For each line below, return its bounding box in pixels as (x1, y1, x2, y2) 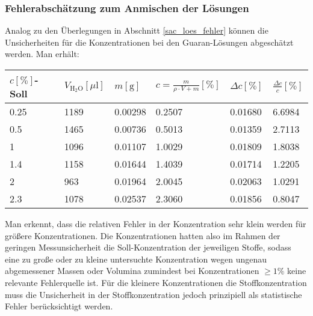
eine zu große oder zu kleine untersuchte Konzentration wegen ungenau (5, 252, 267, 265)
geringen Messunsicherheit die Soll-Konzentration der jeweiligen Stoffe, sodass (5, 241, 291, 254)
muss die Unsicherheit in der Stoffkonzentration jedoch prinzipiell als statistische (5, 288, 302, 300)
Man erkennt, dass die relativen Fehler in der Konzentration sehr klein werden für (5, 217, 306, 229)
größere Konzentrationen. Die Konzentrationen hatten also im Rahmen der (5, 229, 280, 242)
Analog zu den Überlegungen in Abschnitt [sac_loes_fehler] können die (5, 24, 268, 37)
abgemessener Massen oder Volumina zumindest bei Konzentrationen (5, 264, 259, 277)
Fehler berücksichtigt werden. (5, 300, 113, 312)
